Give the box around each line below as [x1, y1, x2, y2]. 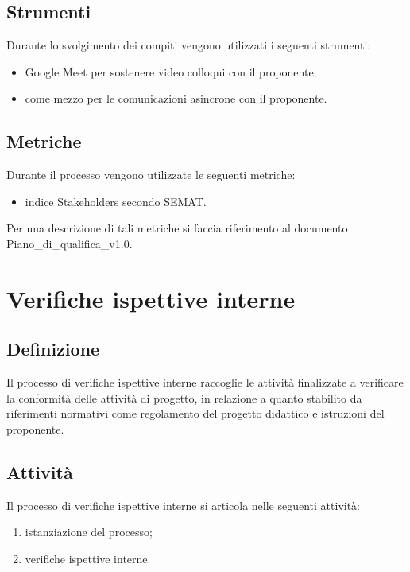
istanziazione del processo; [25, 523, 153, 540]
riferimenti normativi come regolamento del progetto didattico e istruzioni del [6, 405, 385, 422]
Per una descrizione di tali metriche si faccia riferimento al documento [6, 220, 348, 236]
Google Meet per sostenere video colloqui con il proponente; [25, 63, 317, 80]
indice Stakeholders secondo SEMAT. [25, 193, 207, 209]
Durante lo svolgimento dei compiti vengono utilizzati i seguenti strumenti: [6, 37, 371, 53]
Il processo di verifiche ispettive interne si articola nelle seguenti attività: [6, 496, 361, 513]
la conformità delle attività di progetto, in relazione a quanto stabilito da [6, 389, 362, 406]
